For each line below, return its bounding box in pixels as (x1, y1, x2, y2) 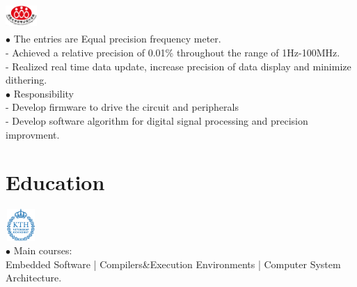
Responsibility (13, 86, 74, 100)
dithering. (6, 72, 47, 87)
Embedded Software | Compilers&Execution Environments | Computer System (6, 256, 341, 271)
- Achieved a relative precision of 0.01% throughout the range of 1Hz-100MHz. (6, 45, 340, 59)
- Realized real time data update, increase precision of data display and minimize (6, 59, 351, 73)
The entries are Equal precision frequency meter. (13, 31, 221, 46)
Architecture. (6, 270, 62, 285)
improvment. (6, 127, 60, 141)
